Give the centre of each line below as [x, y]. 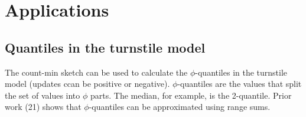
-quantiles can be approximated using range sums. [180, 107]
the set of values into [43, 95]
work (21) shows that [43, 107]
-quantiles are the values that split [240, 84]
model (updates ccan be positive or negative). [87, 84]
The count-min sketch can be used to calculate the [96, 72]
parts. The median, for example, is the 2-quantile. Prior [191, 95]
